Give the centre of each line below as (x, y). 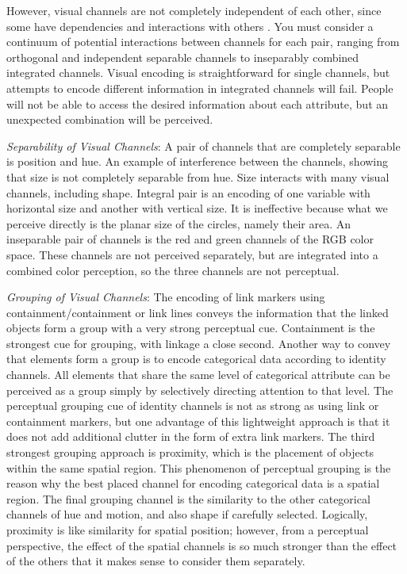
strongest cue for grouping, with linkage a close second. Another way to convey (199, 343)
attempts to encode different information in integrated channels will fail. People (200, 88)
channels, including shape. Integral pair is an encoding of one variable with (188, 192)
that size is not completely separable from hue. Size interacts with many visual (198, 176)
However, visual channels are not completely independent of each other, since (194, 10)
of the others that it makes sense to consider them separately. (156, 561)
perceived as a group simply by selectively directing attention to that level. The (200, 390)
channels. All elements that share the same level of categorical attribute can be (198, 375)
